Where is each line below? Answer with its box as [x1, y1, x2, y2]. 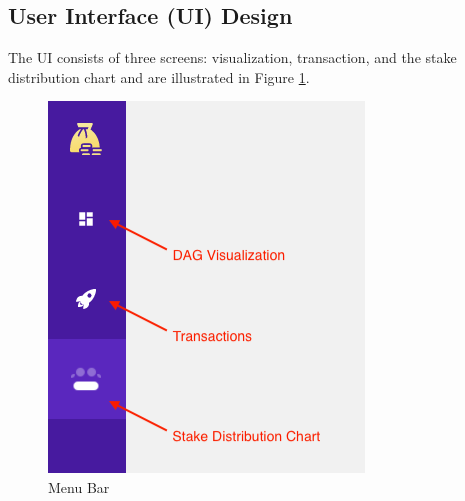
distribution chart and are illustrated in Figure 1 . [8, 66, 310, 87]
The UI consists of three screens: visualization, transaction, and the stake [8, 47, 457, 68]
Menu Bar [48, 476, 110, 497]
